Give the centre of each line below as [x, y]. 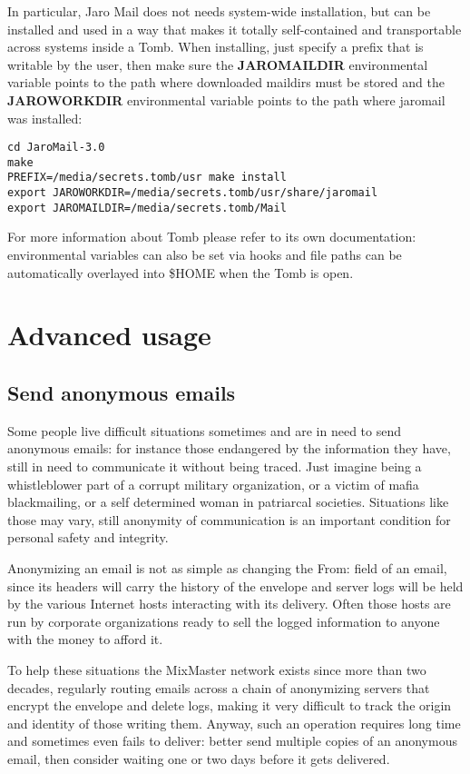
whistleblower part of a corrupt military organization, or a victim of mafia [213, 484]
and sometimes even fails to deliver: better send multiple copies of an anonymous [232, 741]
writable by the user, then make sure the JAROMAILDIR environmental [218, 64]
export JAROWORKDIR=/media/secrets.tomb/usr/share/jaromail [193, 193]
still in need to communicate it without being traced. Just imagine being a [215, 466]
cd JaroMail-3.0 [56, 148]
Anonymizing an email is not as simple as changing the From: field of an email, [227, 567]
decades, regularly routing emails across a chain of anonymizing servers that [219, 687]
